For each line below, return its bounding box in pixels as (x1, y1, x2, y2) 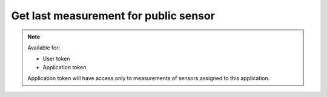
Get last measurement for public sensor (11, 9, 215, 22)
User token (42, 55, 70, 63)
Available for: (27, 44, 61, 51)
